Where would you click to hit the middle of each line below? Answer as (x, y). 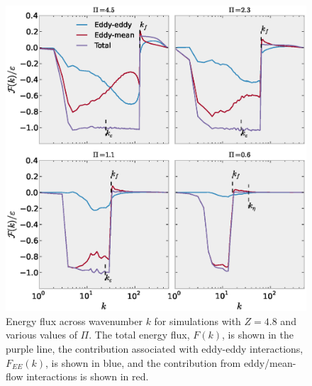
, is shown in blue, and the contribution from (143, 362)
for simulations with (197, 320)
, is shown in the (258, 335)
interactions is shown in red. (88, 376)
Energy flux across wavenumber (74, 320)
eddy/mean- (270, 362)
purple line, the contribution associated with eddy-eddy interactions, (155, 348)
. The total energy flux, (139, 335)
